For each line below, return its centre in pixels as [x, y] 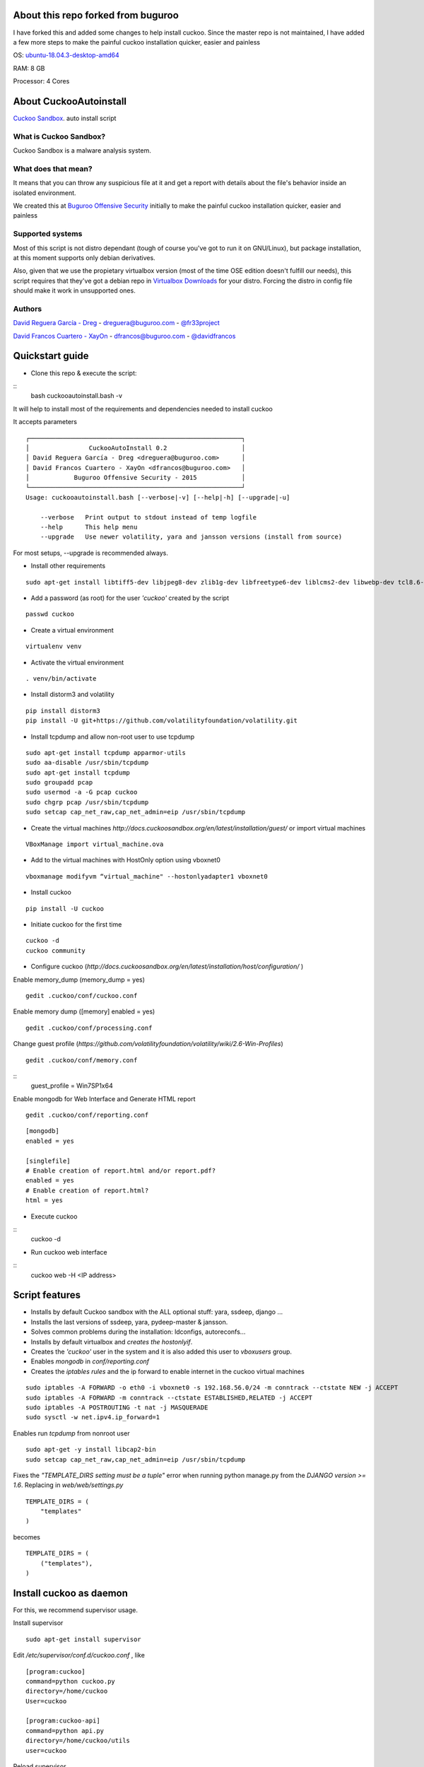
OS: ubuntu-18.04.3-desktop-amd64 [66, 55]
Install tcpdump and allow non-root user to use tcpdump [113, 736]
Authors [28, 309]
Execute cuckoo [54, 1216]
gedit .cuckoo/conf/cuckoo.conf [82, 996]
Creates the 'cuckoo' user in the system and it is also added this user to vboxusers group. [161, 1351]
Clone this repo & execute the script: [84, 373]
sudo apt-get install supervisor [83, 1639]
